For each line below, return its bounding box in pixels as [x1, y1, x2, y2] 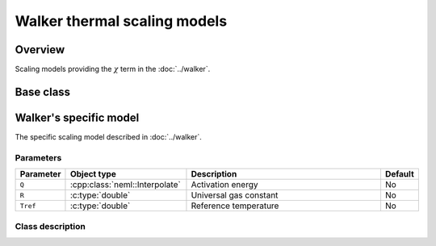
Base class [15, 85, 71, 98]
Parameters [15, 152, 62, 163]
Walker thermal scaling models [15, 12, 228, 30]
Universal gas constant [191, 190, 279, 201]
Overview [15, 43, 65, 56]
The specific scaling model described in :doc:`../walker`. [15, 131, 202, 141]
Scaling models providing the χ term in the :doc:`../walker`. [15, 65, 211, 74]
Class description [15, 220, 86, 231]
